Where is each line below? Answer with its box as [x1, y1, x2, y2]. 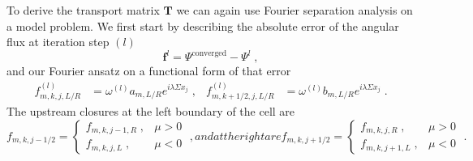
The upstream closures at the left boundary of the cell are [6, 103, 295, 120]
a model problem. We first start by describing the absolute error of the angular [6, 17, 399, 34]
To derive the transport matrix [6, 2, 160, 18]
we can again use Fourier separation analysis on [176, 2, 413, 18]
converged [191, 49, 227, 57]
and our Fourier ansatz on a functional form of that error [6, 62, 291, 79]
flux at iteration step [6, 33, 110, 50]
